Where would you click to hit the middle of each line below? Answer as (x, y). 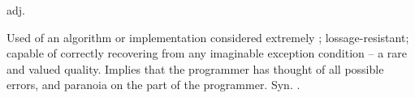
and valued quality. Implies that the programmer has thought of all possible (195, 68)
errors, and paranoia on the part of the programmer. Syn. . (153, 85)
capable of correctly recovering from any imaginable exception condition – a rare (207, 53)
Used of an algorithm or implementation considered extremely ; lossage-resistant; (208, 37)
